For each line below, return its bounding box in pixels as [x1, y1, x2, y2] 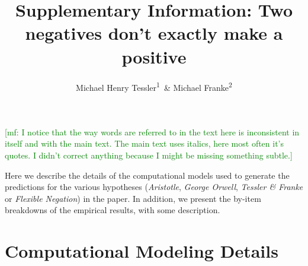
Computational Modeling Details [5, 239, 278, 263]
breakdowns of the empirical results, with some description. [5, 204, 220, 216]
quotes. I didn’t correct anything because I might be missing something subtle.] [5, 148, 293, 161]
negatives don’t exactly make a [25, 21, 283, 45]
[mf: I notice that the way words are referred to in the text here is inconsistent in [5, 125, 300, 138]
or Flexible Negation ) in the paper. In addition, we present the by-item [5, 192, 261, 204]
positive [121, 44, 187, 68]
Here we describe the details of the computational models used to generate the [5, 169, 290, 181]
